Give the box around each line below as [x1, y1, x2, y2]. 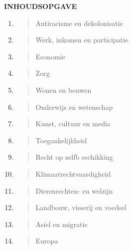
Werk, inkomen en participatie [35, 34, 129, 45]
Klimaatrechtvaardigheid [35, 168, 111, 179]
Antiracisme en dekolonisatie [35, 17, 123, 28]
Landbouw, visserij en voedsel [35, 202, 127, 213]
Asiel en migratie [35, 219, 88, 229]
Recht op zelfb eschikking [35, 152, 113, 162]
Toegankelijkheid [35, 135, 87, 145]
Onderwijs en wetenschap [35, 101, 113, 112]
